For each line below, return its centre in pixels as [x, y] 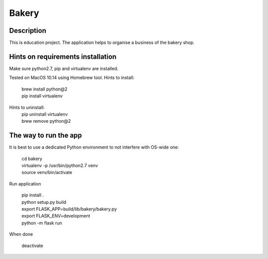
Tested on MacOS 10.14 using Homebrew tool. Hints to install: [72, 78]
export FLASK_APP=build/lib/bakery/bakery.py [69, 209]
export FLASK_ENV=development [56, 216]
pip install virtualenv [42, 96]
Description [28, 31]
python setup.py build [44, 202]
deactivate [32, 246]
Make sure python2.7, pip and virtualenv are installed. [64, 68]
